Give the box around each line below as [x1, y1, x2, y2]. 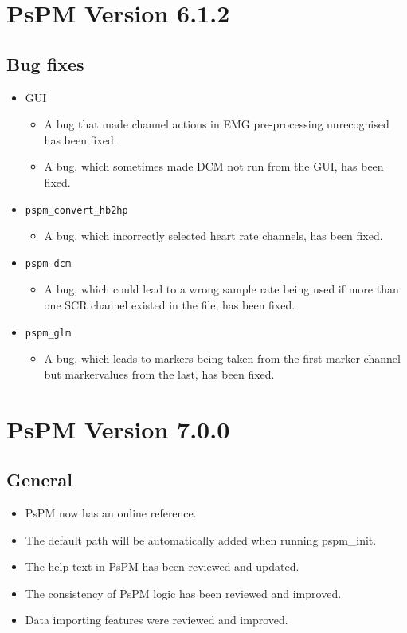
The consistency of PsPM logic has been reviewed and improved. [25, 584, 342, 601]
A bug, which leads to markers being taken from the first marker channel [44, 350, 401, 367]
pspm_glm [25, 327, 72, 339]
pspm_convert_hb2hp [25, 204, 128, 216]
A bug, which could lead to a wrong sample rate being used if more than [44, 281, 399, 297]
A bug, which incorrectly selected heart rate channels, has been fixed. [44, 227, 383, 244]
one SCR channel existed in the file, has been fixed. [44, 297, 295, 313]
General [6, 467, 72, 492]
